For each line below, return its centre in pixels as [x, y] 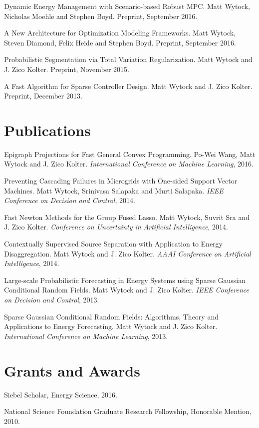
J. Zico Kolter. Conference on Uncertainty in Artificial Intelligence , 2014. [116, 227]
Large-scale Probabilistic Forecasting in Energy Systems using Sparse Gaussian [125, 280]
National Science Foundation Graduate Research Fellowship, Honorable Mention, [128, 411]
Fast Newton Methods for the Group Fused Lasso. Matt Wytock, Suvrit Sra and [127, 217]
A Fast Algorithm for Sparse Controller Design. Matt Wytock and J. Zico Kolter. [128, 86]
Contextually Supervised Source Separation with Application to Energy [114, 244]
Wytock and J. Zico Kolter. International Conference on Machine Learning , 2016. [129, 164]
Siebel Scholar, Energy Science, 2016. [61, 394]
